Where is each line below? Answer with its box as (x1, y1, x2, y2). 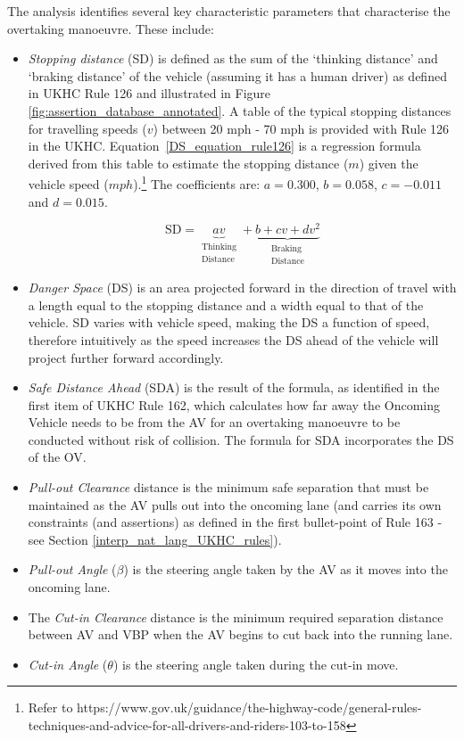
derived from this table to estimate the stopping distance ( (28, 153, 349, 172)
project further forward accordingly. (28, 348, 224, 366)
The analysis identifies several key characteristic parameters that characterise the (7, 2, 451, 20)
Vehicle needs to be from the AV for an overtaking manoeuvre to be (28, 413, 401, 432)
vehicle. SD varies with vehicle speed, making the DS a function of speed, (28, 313, 430, 332)
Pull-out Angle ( (28, 560, 117, 579)
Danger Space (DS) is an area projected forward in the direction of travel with (28, 278, 457, 297)
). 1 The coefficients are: (133, 172, 261, 193)
